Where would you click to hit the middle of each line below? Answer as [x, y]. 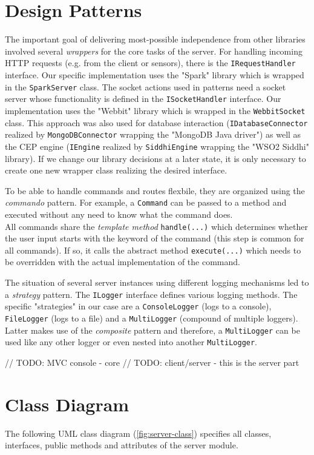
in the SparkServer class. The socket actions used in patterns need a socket [146, 86]
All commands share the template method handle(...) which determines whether [156, 226]
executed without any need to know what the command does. [119, 214]
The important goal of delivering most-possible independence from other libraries [155, 39]
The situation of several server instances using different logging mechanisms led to [157, 282]
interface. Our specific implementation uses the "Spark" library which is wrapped [155, 74]
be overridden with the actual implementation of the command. [123, 262]
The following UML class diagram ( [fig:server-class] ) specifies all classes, [138, 433]
